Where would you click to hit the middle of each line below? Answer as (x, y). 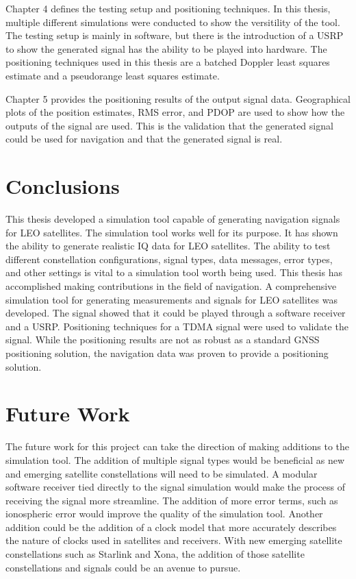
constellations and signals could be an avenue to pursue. (123, 567)
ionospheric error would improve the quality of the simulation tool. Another (164, 514)
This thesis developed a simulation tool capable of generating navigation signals (173, 219)
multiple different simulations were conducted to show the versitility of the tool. (173, 22)
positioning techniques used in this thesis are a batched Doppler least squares (168, 62)
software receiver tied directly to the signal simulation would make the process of (175, 487)
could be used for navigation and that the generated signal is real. (144, 139)
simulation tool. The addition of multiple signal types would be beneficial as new (175, 459)
